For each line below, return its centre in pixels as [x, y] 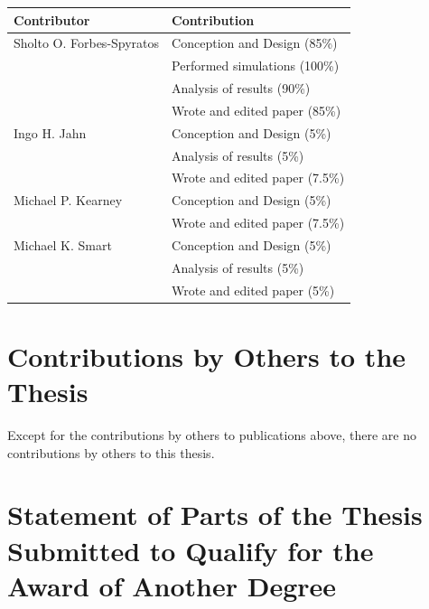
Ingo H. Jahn [50, 132]
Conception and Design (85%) [255, 43]
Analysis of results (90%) [241, 88]
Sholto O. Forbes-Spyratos [87, 43]
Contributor [52, 19]
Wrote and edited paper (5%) [253, 290]
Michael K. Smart [63, 244]
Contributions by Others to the [207, 356]
